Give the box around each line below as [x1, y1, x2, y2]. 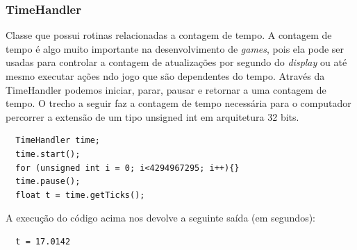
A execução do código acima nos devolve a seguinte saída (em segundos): [6, 210, 315, 225]
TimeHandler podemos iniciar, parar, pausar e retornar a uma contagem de [6, 82, 326, 97]
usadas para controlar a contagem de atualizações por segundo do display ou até [6, 55, 347, 69]
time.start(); [15, 149, 81, 159]
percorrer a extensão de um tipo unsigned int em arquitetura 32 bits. [6, 109, 299, 124]
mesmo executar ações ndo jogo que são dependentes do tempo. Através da [6, 69, 325, 83]
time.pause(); [15, 176, 81, 187]
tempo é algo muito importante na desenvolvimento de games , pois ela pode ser [6, 41, 344, 56]
